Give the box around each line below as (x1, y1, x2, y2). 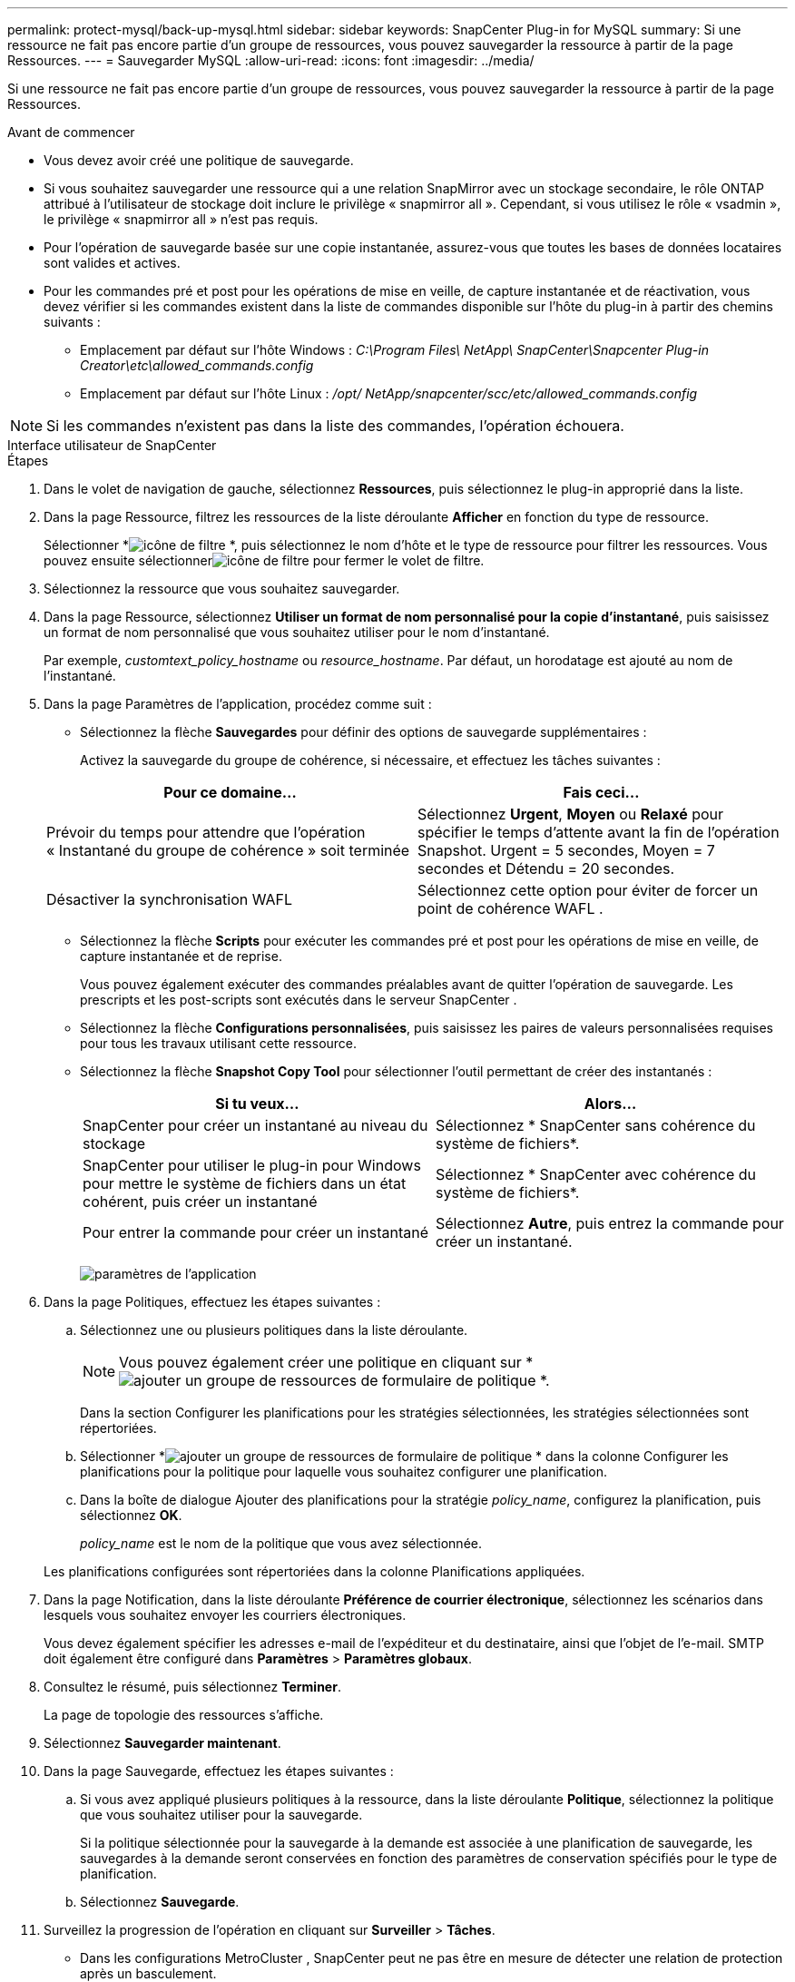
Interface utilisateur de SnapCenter (7, 437, 217, 453)
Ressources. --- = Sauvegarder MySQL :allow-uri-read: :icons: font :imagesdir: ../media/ (7, 53, 535, 68)
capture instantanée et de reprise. (80, 948, 282, 964)
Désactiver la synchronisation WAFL (46, 890, 293, 908)
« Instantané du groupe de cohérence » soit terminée (46, 841, 410, 859)
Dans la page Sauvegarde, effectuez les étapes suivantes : (44, 1763, 394, 1779)
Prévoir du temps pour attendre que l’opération (46, 823, 366, 841)
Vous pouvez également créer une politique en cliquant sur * (119, 1353, 534, 1371)
